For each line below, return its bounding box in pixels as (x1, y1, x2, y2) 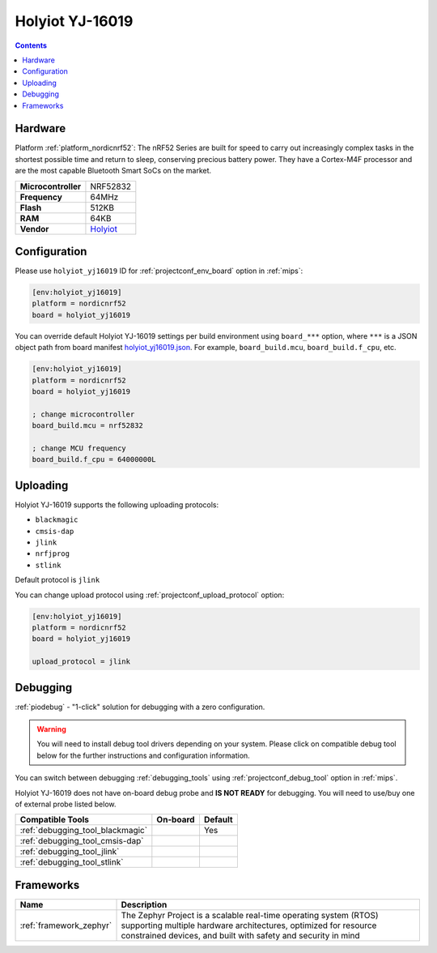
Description (121, 899, 168, 910)
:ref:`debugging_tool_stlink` (19, 857, 124, 868)
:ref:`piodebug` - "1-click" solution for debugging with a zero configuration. (15, 702, 265, 712)
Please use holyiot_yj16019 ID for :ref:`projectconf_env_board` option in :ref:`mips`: (15, 266, 303, 276)
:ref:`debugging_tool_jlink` (19, 846, 120, 857)
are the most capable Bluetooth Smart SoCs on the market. (15, 166, 212, 176)
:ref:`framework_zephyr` (19, 920, 112, 931)
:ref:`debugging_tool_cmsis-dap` (19, 835, 145, 847)
